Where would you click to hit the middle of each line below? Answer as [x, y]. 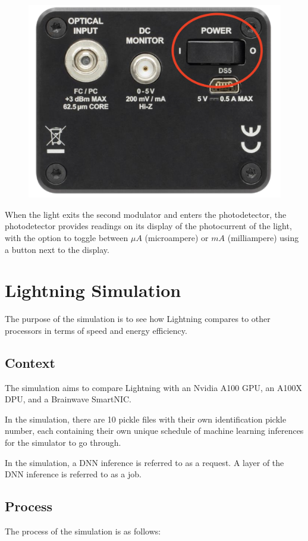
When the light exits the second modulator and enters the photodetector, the [146, 214]
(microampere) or [177, 237]
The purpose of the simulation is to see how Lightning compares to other [138, 319]
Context [30, 362]
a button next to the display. [57, 249]
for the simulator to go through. [63, 443]
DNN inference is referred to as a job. [73, 474]
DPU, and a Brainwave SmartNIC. [68, 399]
